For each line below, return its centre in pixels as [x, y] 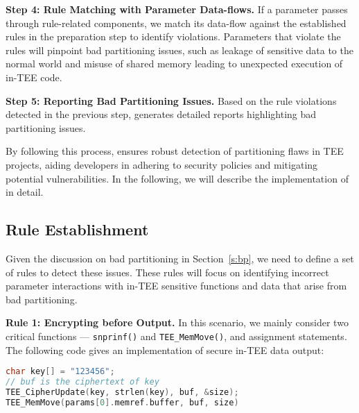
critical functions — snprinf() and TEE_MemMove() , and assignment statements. [176, 336]
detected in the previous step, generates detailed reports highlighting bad [161, 114]
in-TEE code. [34, 77]
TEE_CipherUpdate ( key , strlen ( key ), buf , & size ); [122, 392]
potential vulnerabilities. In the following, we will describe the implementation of [177, 178]
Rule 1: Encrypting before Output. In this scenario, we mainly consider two [177, 322]
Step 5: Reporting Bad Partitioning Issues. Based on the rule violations [171, 100]
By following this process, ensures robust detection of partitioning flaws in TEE [175, 151]
